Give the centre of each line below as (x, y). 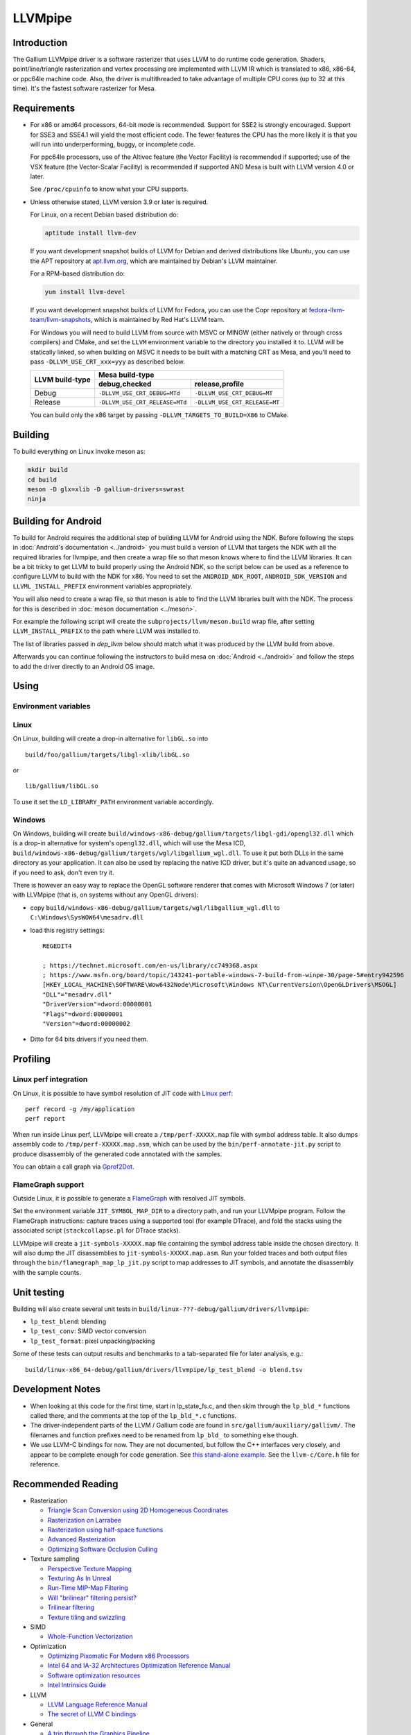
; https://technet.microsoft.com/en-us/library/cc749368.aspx (150, 965)
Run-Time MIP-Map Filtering (88, 1588)
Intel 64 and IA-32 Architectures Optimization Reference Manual (139, 1666)
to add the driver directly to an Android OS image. (84, 666)
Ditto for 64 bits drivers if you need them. (89, 1039)
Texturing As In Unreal (79, 1578)
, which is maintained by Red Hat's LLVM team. (157, 320)
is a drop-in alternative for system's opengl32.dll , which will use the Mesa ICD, (129, 843)
